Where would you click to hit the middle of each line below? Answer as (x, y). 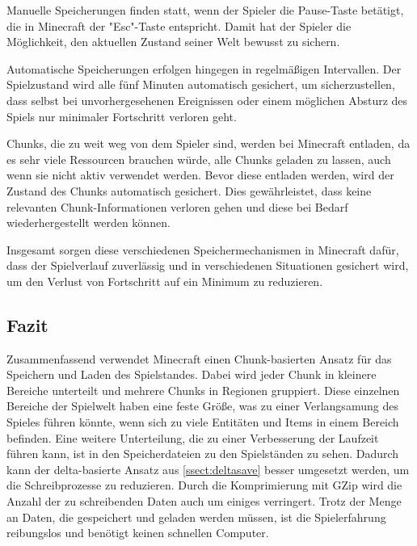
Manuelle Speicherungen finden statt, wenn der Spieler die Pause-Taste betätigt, (205, 10)
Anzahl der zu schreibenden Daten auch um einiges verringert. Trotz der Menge (204, 501)
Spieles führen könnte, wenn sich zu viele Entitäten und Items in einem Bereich (203, 422)
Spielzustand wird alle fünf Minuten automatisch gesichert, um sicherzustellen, (201, 84)
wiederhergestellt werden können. (88, 223)
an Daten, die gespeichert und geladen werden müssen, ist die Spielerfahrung (196, 517)
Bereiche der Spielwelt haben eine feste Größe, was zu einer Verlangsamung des (202, 406)
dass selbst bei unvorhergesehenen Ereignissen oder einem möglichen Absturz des (207, 100)
